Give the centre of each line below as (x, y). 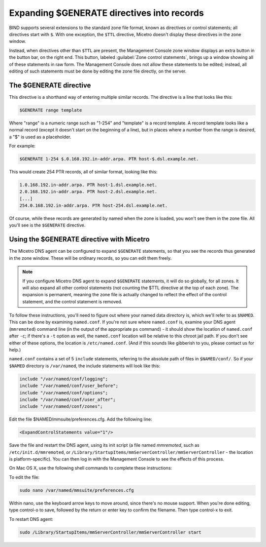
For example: (22, 146)
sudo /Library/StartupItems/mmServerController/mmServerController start (110, 532)
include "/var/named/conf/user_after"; (67, 399)
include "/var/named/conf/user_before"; (69, 386)
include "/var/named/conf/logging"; (64, 379)
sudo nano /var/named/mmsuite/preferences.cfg (77, 490)
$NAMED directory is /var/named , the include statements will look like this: (85, 366)
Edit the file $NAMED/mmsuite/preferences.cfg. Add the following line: (81, 419)
